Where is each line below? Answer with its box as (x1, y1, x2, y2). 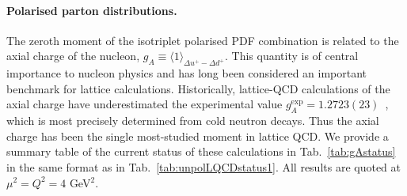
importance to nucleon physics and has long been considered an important (6, 65, 367, 81)
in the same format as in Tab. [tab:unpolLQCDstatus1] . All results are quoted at (6, 158, 401, 175)
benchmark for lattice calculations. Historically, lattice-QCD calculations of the (6, 80, 390, 96)
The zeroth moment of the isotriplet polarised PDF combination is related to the (6, 32, 399, 48)
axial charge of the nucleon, (6, 47, 140, 64)
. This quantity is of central (225, 47, 359, 64)
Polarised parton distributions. (6, 2, 177, 18)
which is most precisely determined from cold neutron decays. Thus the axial (6, 112, 379, 129)
